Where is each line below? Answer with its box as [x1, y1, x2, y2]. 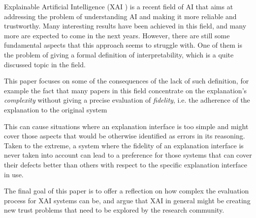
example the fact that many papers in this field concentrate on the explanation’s [4, 85, 247, 95]
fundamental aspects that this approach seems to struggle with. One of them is [4, 40, 242, 50]
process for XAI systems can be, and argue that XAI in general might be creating [4, 195, 251, 205]
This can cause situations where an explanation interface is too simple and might [4, 121, 249, 131]
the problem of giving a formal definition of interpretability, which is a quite [4, 49, 234, 59]
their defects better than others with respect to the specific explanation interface [4, 159, 247, 169]
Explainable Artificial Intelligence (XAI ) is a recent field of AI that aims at [4, 1, 233, 11]
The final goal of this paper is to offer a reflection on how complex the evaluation [4, 186, 249, 196]
